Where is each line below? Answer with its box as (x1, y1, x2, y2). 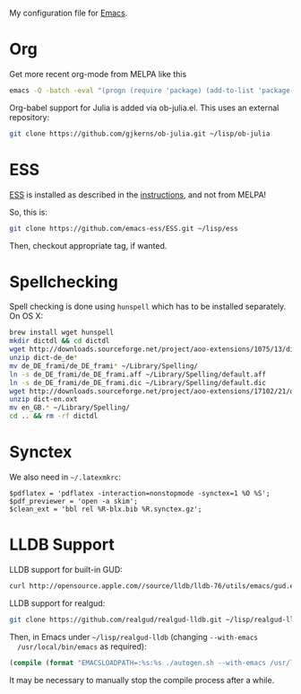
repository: (9, 111, 50, 122)
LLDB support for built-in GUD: (9, 564, 123, 575)
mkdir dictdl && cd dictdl (9, 337, 110, 346)
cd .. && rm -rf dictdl (9, 412, 99, 421)
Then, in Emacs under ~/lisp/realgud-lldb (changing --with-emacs (9, 631, 258, 642)
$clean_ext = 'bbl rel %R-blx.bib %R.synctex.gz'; (9, 505, 202, 514)
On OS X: (9, 311, 44, 321)
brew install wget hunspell (9, 328, 115, 338)
